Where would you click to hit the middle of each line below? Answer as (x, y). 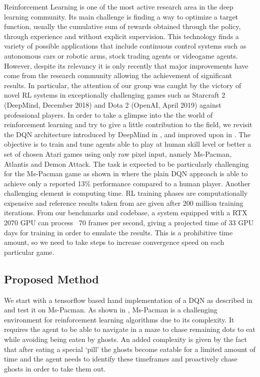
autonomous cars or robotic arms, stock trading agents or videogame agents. (121, 55)
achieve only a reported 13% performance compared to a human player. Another (127, 183)
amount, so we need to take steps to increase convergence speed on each (114, 242)
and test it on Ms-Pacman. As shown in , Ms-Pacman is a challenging (111, 310)
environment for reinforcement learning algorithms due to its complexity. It (119, 319)
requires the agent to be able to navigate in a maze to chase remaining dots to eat (130, 329)
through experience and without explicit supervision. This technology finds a (121, 36)
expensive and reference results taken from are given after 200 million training (124, 203)
